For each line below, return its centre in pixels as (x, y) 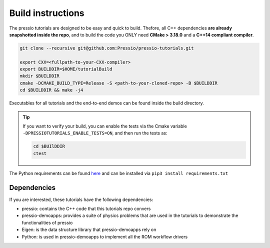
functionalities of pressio (47, 222)
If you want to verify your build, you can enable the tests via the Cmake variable (105, 126)
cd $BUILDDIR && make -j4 (51, 90)
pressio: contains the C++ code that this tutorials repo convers (86, 209)
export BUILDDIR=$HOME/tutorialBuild (66, 69)
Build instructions (47, 13)
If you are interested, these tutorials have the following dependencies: (81, 199)
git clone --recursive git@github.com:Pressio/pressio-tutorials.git (107, 48)
